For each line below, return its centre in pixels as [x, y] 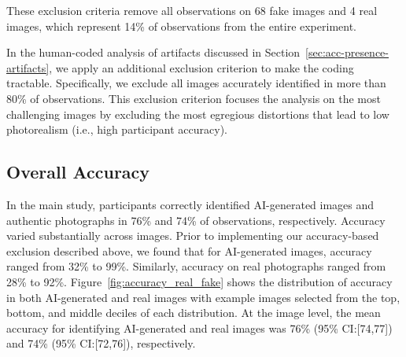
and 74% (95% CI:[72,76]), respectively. [101, 343]
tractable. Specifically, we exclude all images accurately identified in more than [196, 83]
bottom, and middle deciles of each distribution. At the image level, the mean [194, 313]
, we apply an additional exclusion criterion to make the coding [201, 67]
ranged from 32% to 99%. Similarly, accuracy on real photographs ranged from [196, 266]
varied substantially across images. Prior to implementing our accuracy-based [193, 236]
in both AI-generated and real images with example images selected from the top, [203, 297]
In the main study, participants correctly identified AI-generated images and [190, 204]
